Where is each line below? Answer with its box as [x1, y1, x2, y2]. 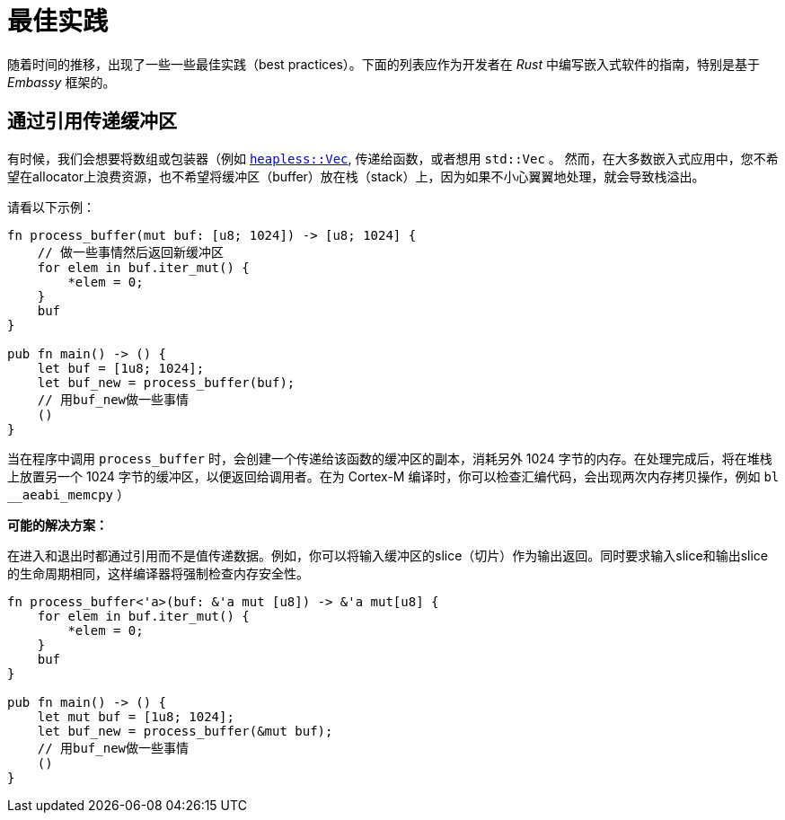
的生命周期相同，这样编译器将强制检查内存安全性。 [7, 565, 309, 581]
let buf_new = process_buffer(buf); [37, 375, 295, 390]
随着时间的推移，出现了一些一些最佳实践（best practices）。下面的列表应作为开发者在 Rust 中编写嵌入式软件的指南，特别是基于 [7, 56, 761, 72]
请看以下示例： [7, 198, 95, 215]
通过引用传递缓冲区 [7, 110, 177, 133]
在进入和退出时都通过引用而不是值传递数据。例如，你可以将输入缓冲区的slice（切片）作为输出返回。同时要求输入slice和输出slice [7, 547, 768, 563]
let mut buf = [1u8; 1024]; [37, 709, 234, 724]
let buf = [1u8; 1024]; [37, 360, 205, 375]
